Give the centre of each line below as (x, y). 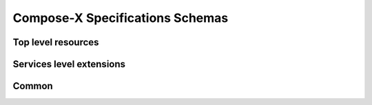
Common (33, 86)
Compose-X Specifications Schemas (121, 18)
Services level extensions (69, 64)
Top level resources (56, 42)
